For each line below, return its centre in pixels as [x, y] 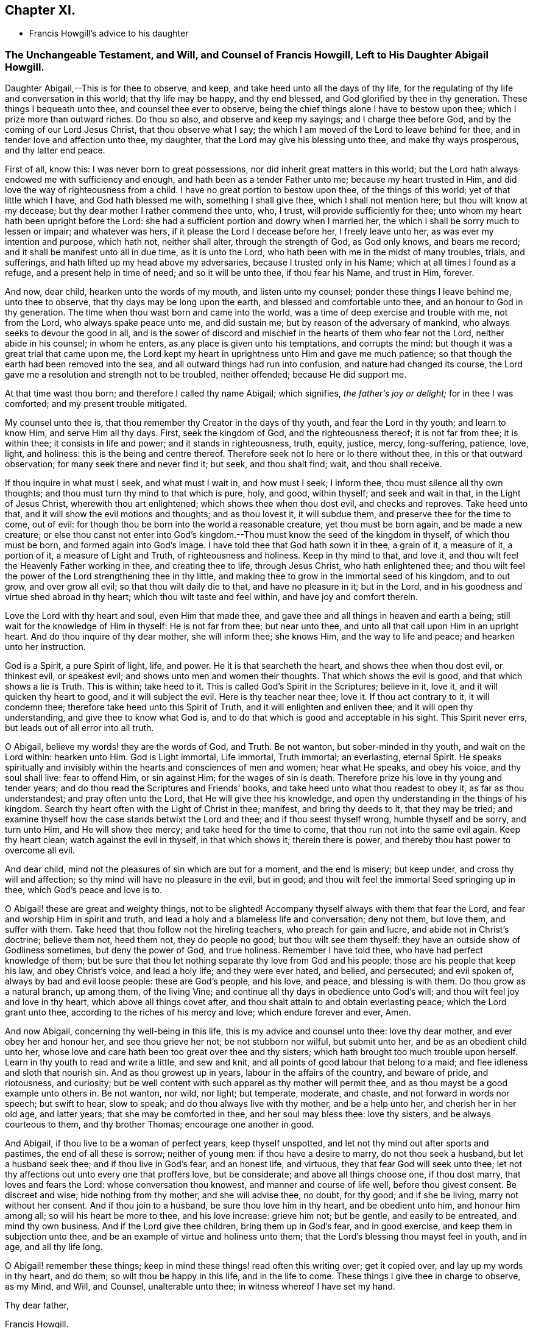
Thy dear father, [37, 1305]
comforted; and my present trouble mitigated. [96, 404]
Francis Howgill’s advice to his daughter [109, 34]
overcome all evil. [40, 850]
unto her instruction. [45, 647]
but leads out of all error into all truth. [79, 728]
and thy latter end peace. [55, 150]
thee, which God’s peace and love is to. [84, 890]
